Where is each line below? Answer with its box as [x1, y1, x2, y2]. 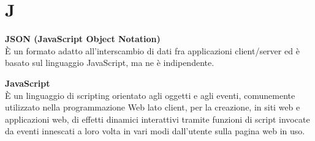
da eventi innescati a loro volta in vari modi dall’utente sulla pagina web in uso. [5, 125, 305, 137]
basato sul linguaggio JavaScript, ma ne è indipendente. [5, 56, 214, 69]
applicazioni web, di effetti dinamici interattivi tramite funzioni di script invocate [5, 112, 310, 125]
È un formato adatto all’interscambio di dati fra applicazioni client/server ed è [5, 44, 300, 57]
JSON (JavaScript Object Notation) [5, 32, 161, 45]
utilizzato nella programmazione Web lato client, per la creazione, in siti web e [5, 101, 300, 114]
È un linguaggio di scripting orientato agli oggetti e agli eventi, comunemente [5, 89, 295, 101]
